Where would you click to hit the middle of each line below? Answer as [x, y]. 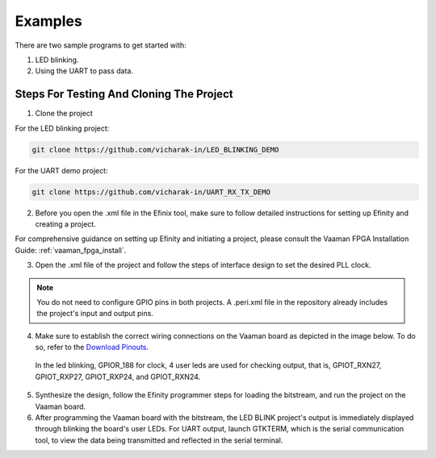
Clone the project [64, 114]
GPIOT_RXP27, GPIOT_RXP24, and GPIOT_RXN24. [118, 377]
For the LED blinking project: [62, 128]
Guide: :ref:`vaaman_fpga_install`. [71, 250]
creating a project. [65, 224]
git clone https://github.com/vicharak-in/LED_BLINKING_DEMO [155, 150]
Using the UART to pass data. [84, 71]
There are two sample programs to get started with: [101, 45]
